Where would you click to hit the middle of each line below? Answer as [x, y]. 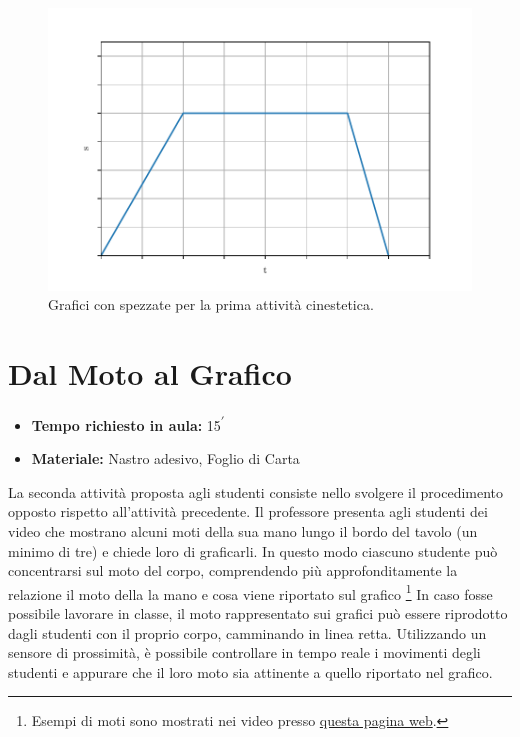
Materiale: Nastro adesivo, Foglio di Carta [165, 458]
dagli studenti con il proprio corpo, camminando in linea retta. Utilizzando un [247, 632]
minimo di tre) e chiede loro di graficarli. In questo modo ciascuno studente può [253, 550]
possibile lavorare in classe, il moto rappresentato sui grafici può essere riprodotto [258, 613]
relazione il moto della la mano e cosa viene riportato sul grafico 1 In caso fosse [250, 592]
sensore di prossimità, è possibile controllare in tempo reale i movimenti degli [244, 652]
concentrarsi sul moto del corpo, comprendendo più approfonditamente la [233, 570]
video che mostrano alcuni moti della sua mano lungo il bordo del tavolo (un [243, 531]
